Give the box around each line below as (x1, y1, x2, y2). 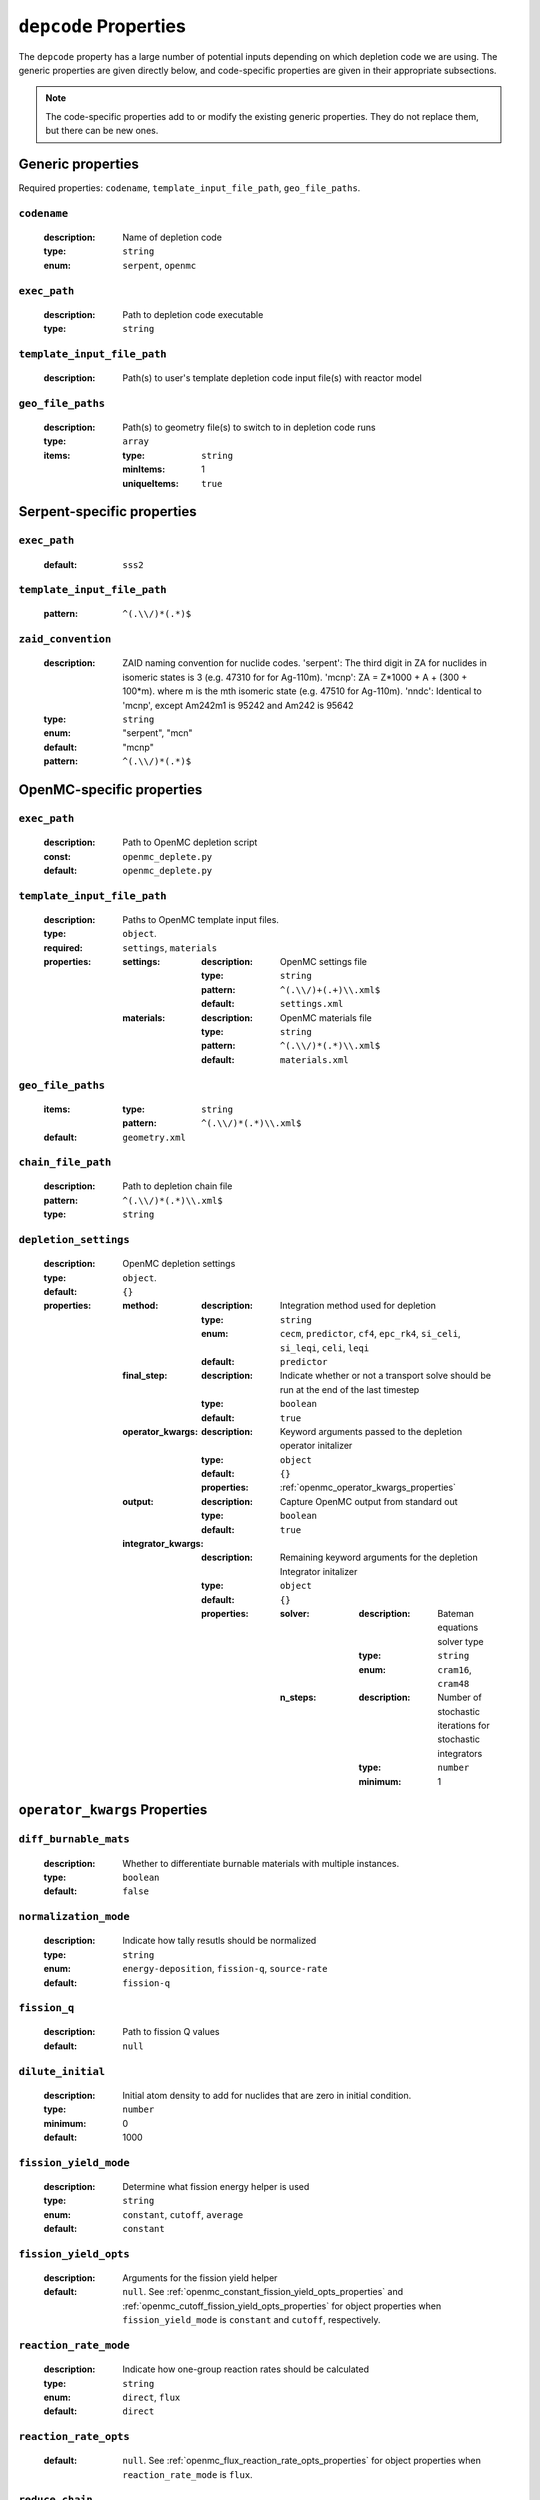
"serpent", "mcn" (122, 727, 194, 739)
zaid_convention (18, 633, 112, 646)
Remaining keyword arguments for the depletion (280, 1551, 479, 1564)
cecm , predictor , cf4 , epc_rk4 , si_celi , (280, 1328, 461, 1340)
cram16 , (437, 1663, 472, 1675)
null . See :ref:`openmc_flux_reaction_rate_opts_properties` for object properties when (122, 2455, 482, 2467)
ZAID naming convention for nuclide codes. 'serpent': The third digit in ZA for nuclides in (122, 657, 487, 669)
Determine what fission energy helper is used (122, 2180, 310, 2192)
